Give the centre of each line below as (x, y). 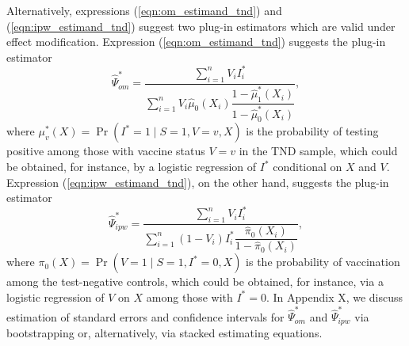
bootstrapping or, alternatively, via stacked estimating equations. (164, 332)
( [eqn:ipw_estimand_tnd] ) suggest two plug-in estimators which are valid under (201, 26)
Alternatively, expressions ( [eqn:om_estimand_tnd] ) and (144, 10)
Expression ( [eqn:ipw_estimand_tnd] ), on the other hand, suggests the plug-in (198, 182)
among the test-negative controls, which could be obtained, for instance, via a (195, 281)
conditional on (308, 167)
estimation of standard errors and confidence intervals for (145, 316)
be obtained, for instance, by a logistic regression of (132, 167)
